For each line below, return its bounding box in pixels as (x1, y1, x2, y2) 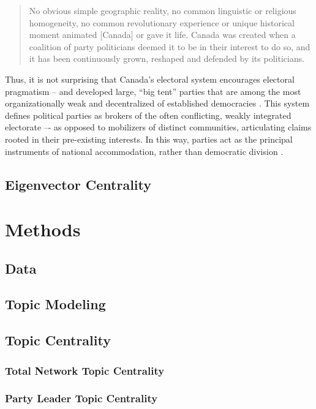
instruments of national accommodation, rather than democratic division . (5, 144, 284, 157)
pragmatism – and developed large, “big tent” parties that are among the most (5, 84, 301, 97)
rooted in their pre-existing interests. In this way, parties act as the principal (5, 132, 293, 145)
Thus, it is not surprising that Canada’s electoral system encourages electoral (5, 72, 295, 85)
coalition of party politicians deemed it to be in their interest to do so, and (29, 40, 310, 53)
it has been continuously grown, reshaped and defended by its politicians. (29, 52, 305, 65)
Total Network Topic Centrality (5, 362, 165, 378)
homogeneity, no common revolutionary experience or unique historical (29, 16, 295, 29)
